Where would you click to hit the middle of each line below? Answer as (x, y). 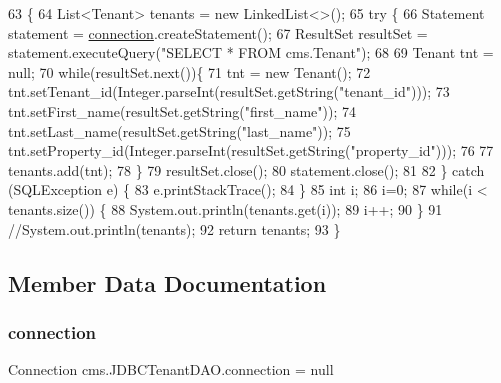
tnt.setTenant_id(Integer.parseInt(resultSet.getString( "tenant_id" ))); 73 (229, 91)
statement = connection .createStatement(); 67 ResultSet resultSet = (218, 32)
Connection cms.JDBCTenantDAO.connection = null (171, 369)
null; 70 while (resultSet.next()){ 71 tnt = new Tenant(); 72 (189, 71)
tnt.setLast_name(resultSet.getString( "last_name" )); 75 (179, 130)
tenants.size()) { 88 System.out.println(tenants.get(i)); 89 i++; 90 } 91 (225, 208)
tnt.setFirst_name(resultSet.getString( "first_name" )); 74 (182, 110)
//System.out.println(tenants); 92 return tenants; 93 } (174, 228)
